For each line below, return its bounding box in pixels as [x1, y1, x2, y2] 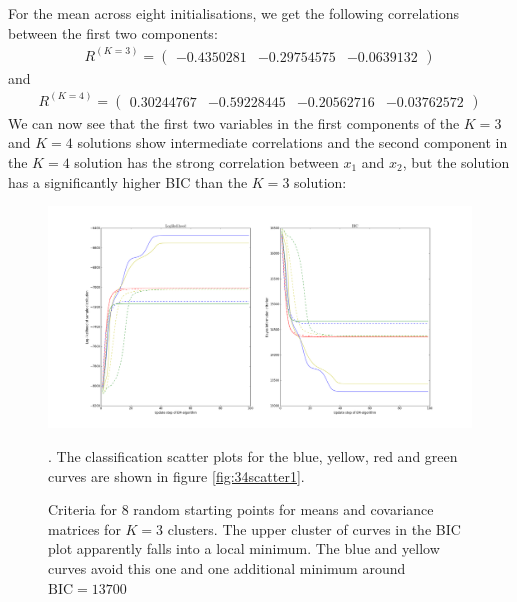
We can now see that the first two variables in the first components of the [8, 112, 460, 133]
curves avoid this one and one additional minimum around [48, 558, 406, 578]
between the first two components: [8, 22, 218, 43]
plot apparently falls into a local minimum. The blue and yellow [48, 538, 440, 559]
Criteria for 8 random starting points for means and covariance [48, 499, 434, 520]
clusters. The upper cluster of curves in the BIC [167, 518, 461, 539]
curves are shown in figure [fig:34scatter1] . [48, 465, 305, 486]
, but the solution [402, 151, 510, 172]
